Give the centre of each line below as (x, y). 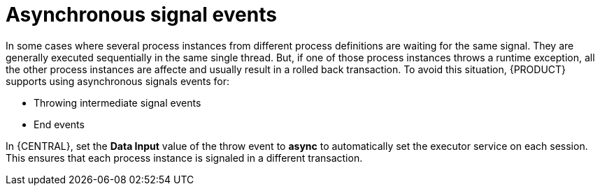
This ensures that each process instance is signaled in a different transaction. (184, 158)
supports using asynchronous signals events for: (118, 81)
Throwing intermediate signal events (117, 102)
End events (59, 124)
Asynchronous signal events (141, 15)
